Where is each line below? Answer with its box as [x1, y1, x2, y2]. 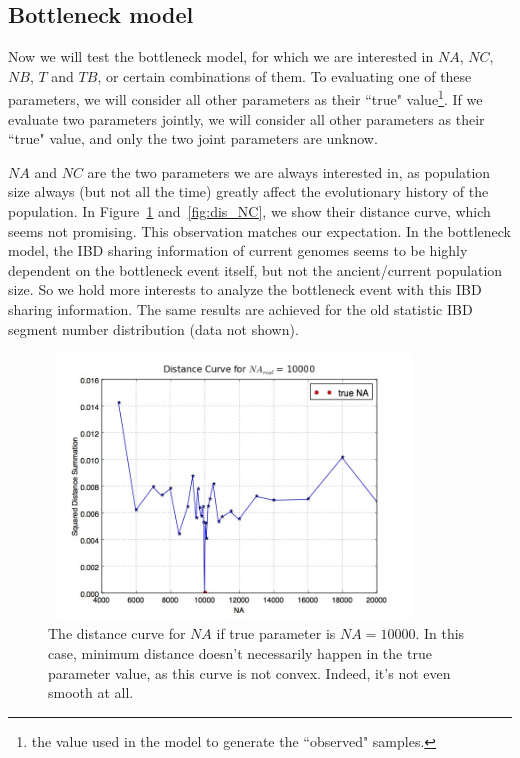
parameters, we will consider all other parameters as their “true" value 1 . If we [8, 86, 483, 110]
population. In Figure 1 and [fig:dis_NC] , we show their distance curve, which [8, 201, 491, 222]
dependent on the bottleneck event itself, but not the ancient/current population [8, 259, 503, 280]
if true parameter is [216, 623, 336, 644]
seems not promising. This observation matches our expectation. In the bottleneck [8, 220, 511, 241]
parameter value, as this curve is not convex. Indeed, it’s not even [48, 662, 451, 683]
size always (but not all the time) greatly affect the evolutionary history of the [8, 181, 489, 202]
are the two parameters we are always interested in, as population [87, 161, 491, 182]
